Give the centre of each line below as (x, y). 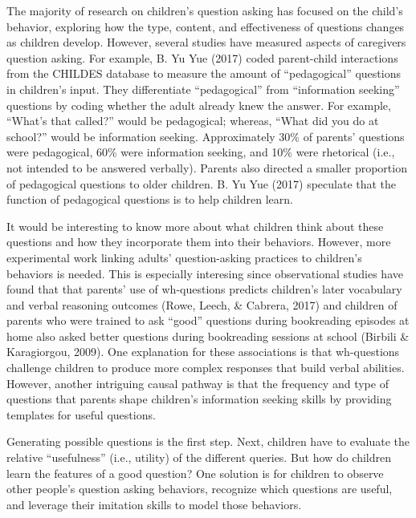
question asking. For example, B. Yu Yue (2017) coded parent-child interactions (202, 57)
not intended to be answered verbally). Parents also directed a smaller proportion (207, 167)
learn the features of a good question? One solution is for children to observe (195, 473)
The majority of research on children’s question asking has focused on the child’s (205, 10)
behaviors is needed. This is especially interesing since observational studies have (205, 273)
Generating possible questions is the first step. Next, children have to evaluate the (208, 441)
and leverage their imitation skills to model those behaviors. (154, 504)
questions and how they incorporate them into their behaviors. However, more (199, 242)
